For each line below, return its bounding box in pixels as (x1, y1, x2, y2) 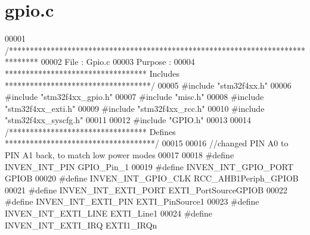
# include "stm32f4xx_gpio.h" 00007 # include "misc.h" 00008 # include (5, 90, 264, 103)
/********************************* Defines (5, 125, 176, 137)
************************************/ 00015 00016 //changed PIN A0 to (5, 137, 289, 149)
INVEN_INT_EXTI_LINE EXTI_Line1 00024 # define (5, 207, 213, 220)
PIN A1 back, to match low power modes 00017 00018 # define (5, 149, 234, 161)
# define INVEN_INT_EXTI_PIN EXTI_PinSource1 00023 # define (5, 195, 259, 208)
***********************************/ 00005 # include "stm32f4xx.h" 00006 (5, 79, 292, 91)
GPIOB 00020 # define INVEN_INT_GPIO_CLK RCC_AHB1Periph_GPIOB (5, 172, 299, 184)
